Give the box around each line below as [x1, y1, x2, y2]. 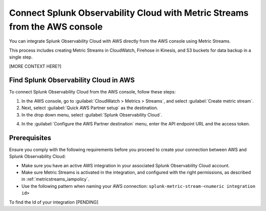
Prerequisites [9, 133, 51, 142]
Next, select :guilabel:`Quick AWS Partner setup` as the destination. [21, 105, 159, 111]
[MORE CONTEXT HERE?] [9, 63, 62, 69]
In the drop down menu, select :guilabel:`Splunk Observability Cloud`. [21, 112, 163, 118]
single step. [9, 54, 33, 60]
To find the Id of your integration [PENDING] [9, 199, 99, 205]
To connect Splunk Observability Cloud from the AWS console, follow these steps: [9, 89, 176, 95]
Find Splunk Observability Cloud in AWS [9, 76, 135, 85]
